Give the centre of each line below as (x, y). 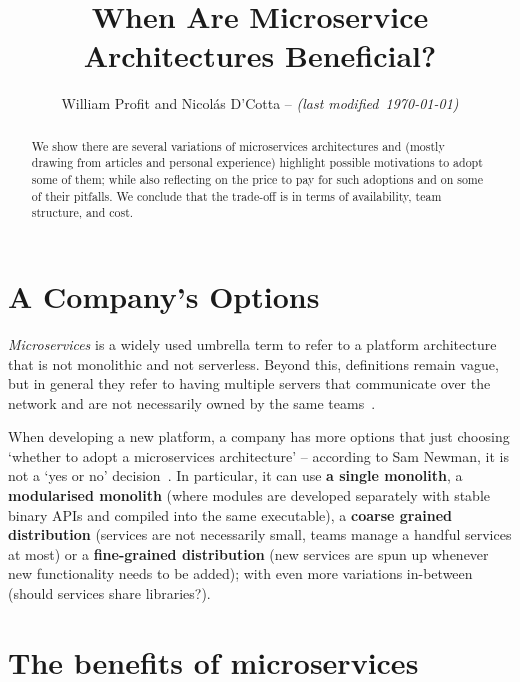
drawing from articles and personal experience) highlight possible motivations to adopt (257, 162)
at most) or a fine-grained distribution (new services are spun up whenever (248, 553)
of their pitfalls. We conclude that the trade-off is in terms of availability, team (236, 195)
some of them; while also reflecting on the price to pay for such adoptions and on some (257, 179)
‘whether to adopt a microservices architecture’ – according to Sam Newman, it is (258, 455)
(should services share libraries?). (109, 593)
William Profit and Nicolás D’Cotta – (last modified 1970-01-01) (260, 103)
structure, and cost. (82, 212)
